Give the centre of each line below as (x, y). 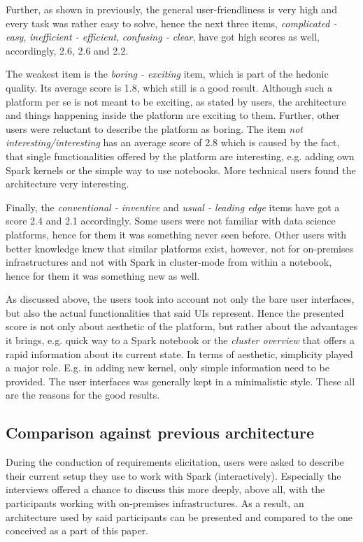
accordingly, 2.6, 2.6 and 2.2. (67, 50)
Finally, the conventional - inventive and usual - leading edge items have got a (173, 207)
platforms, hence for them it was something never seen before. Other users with (176, 234)
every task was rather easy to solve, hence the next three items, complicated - (171, 23)
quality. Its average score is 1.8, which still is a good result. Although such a (169, 87)
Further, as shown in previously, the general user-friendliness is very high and (171, 9)
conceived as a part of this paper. (77, 530)
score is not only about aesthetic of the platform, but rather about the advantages (182, 326)
